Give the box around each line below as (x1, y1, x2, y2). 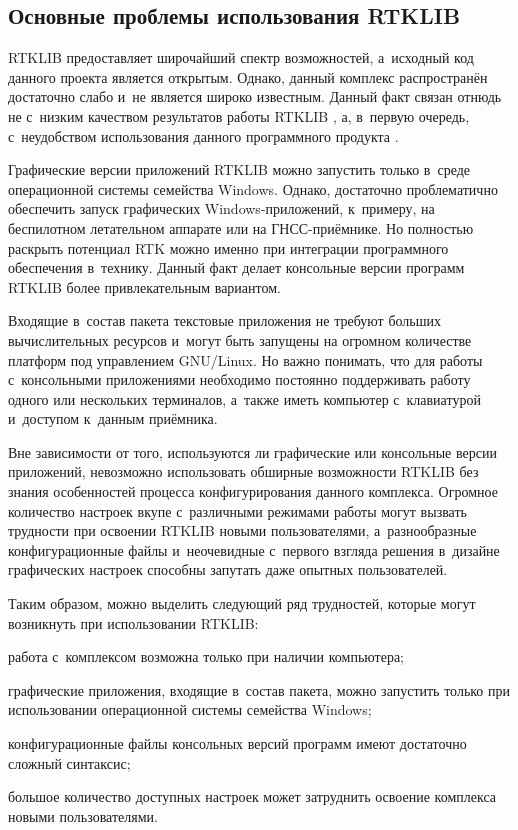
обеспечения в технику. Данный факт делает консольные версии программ (8, 257, 465, 278)
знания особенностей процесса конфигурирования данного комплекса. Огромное (8, 481, 498, 502)
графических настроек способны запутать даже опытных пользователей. (8, 559, 448, 580)
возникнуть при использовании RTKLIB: (8, 612, 259, 633)
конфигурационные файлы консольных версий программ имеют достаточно (8, 733, 467, 754)
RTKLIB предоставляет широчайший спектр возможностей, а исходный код (8, 47, 474, 68)
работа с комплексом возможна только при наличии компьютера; (8, 646, 405, 667)
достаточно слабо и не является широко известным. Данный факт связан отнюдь (8, 86, 502, 107)
